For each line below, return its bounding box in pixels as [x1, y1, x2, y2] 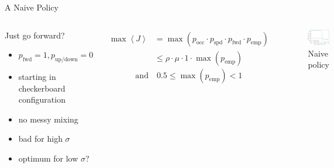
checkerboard [18, 82, 66, 94]
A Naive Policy [5, 1, 58, 13]
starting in [18, 70, 56, 82]
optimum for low [18, 152, 78, 164]
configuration [18, 93, 66, 106]
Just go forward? [5, 29, 65, 41]
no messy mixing [18, 113, 78, 125]
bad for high [18, 132, 63, 145]
